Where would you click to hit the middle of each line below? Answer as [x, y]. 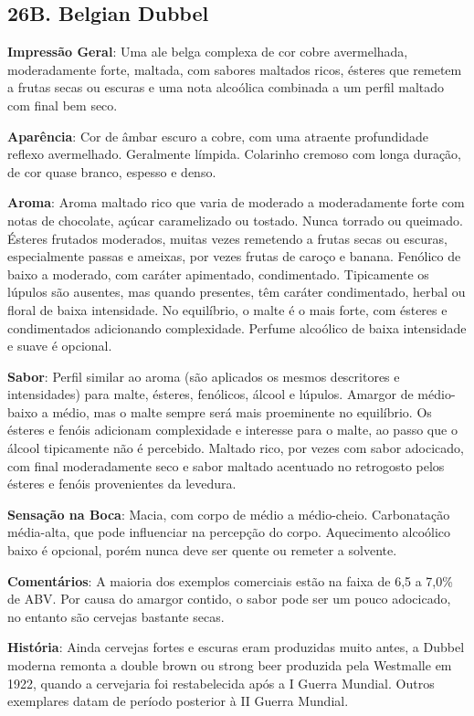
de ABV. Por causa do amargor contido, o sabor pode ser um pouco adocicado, [229, 599]
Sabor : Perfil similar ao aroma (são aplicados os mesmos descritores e [204, 376]
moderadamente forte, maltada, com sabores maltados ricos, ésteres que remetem [235, 69]
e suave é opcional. [60, 346]
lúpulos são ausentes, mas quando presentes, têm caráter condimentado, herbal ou [237, 292]
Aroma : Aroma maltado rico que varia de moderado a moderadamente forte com [236, 202]
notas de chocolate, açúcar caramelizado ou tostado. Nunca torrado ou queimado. [235, 220]
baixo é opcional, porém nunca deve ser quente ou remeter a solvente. [202, 550]
